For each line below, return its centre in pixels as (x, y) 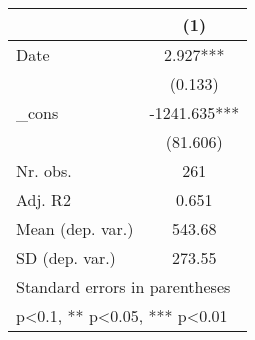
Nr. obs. (44, 170)
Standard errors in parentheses (123, 286)
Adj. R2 (43, 199)
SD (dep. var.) (66, 257)
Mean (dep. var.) (75, 228)
